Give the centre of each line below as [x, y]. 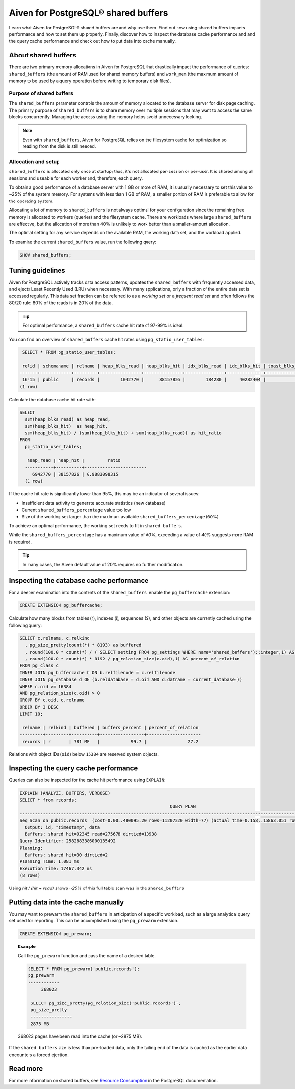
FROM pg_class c [39, 666]
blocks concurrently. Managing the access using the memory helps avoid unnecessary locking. [105, 117]
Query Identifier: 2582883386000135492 [67, 841]
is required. [20, 542]
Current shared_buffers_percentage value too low [76, 510]
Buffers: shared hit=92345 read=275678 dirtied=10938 [91, 834]
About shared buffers [43, 55]
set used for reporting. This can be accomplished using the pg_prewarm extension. [94, 921]
